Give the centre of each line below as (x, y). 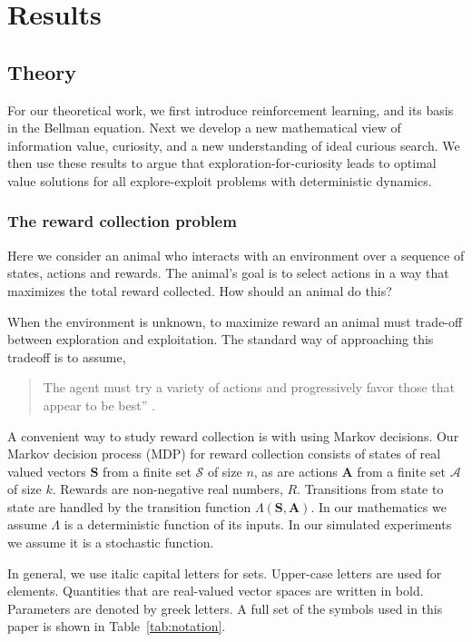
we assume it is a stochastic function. (111, 543)
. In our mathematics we (379, 506)
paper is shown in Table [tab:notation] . (117, 626)
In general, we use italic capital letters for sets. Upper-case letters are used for (225, 573)
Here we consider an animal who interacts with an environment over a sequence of (236, 255)
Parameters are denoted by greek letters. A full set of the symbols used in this (225, 608)
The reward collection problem (122, 221)
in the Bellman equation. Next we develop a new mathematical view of (204, 128)
